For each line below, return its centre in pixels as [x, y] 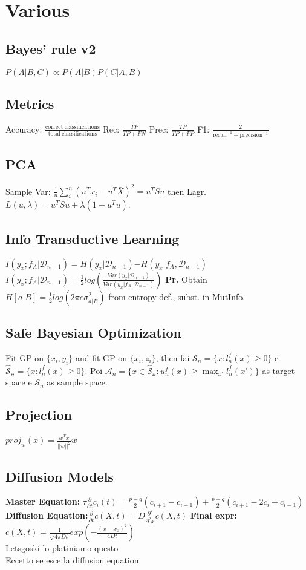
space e [19, 382]
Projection [39, 415]
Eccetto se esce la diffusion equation [72, 559]
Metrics [30, 103]
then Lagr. [187, 191]
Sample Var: [28, 191]
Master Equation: [43, 501]
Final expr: [213, 515]
